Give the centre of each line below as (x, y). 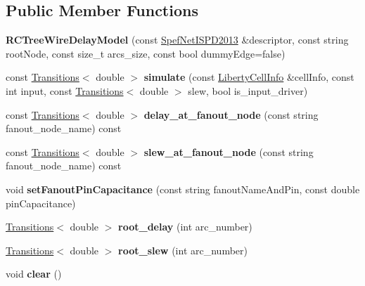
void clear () (34, 274)
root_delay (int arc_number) (185, 227)
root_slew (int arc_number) (183, 250)
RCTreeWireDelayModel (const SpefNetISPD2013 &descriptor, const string (177, 40)
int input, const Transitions (65, 90)
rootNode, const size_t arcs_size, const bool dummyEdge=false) (146, 53)
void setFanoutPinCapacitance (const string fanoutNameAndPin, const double (183, 189)
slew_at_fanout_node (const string (229, 151)
